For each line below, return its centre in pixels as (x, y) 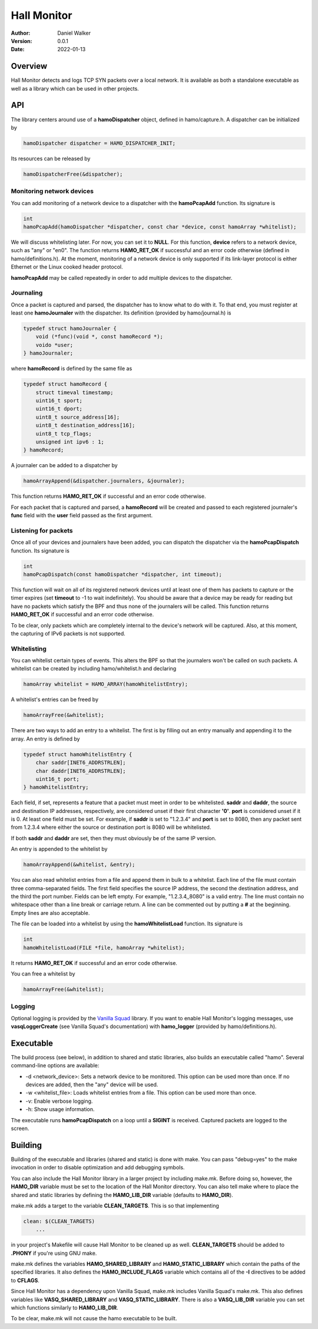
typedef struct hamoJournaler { (70, 329)
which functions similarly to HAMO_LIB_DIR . (65, 1307)
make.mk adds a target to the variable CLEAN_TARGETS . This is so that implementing (115, 1205)
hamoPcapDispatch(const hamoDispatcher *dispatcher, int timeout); (123, 574)
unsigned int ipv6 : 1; (70, 442)
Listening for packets (42, 530)
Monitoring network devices (52, 191)
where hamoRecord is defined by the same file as (72, 369)
